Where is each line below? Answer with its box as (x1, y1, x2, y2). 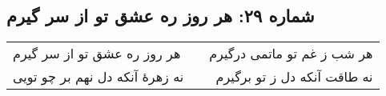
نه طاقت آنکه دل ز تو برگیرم (215, 67, 373, 86)
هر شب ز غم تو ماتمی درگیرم (209, 44, 373, 63)
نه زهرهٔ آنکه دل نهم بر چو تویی (13, 67, 184, 86)
